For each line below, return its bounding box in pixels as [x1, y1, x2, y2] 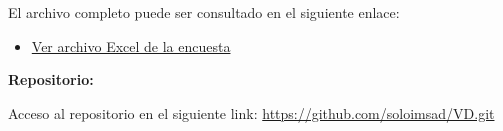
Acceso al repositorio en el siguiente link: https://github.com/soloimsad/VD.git [8, 102, 495, 123]
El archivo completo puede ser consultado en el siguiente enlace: [8, 2, 400, 22]
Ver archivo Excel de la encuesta [31, 35, 231, 56]
